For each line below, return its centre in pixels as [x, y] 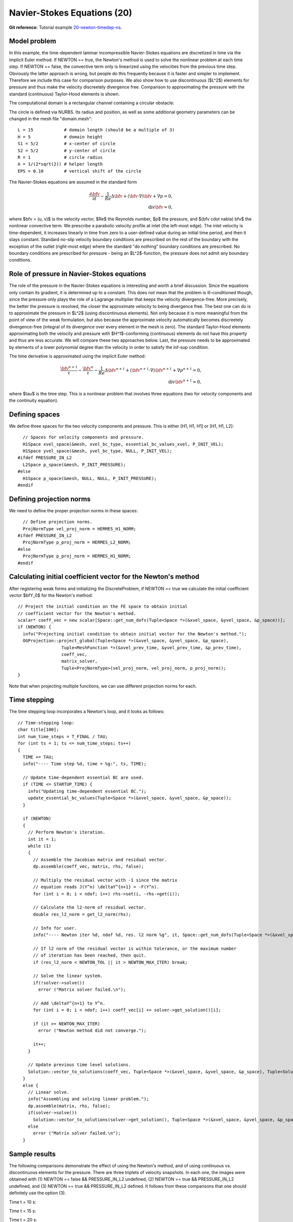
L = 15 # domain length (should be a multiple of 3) [96, 130]
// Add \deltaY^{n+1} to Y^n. [69, 1003]
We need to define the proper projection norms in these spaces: [73, 510]
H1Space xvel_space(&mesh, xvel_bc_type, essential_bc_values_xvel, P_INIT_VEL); [123, 444]
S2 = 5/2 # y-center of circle [67, 151]
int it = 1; [42, 839]
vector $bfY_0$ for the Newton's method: [51, 595]
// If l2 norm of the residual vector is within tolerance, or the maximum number [135, 949]
